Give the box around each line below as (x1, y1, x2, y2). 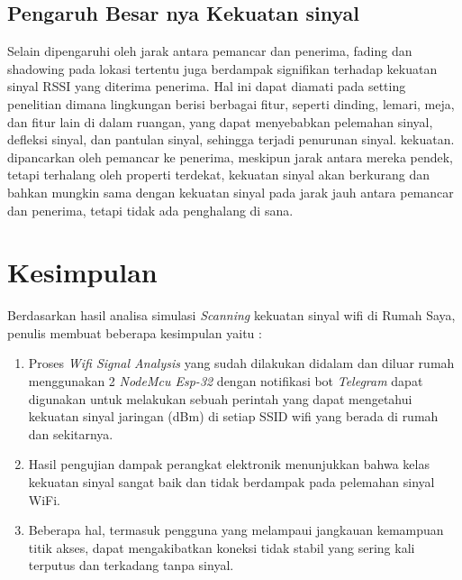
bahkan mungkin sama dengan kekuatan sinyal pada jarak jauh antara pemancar (7, 182, 454, 201)
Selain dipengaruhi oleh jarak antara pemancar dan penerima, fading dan (7, 41, 412, 60)
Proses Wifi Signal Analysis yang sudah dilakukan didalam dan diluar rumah (28, 354, 455, 373)
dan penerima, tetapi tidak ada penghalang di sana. (7, 200, 294, 219)
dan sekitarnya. (28, 424, 113, 443)
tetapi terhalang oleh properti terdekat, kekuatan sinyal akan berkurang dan (7, 165, 430, 184)
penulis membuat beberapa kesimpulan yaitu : (7, 323, 262, 342)
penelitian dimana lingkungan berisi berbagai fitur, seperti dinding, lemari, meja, (7, 94, 455, 113)
